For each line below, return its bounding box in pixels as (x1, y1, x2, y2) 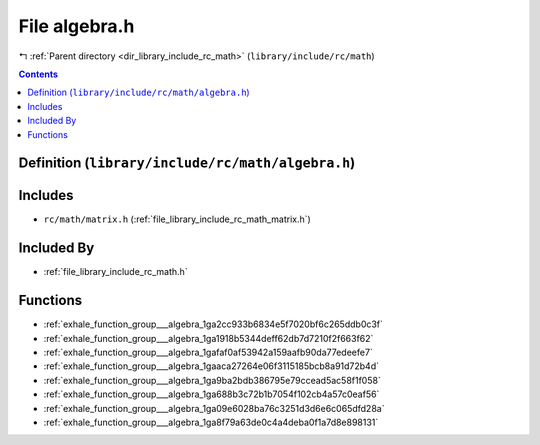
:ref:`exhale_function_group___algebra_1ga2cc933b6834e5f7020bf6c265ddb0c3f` (43, 318, 384, 330)
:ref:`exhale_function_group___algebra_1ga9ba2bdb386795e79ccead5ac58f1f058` (43, 374, 382, 386)
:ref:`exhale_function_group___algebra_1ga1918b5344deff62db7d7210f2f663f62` (43, 332, 374, 344)
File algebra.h (18, 15, 135, 37)
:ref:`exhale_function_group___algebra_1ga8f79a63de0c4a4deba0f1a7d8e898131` (43, 416, 379, 428)
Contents (18, 68, 59, 80)
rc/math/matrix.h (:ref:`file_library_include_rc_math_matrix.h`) (43, 213, 312, 225)
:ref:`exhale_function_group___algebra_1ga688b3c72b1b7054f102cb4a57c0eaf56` (43, 388, 380, 400)
